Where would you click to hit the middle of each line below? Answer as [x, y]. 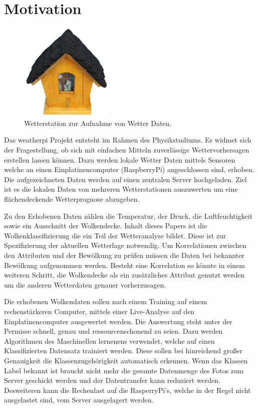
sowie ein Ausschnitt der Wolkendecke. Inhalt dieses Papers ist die [106, 226]
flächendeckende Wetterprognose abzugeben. [72, 199]
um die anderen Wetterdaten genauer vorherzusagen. [85, 284]
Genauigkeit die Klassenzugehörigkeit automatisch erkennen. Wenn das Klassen [126, 360]
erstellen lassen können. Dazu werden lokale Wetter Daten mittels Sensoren [120, 159]
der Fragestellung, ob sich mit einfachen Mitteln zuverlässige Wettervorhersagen [127, 150]
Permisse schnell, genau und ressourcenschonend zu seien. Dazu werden [113, 331]
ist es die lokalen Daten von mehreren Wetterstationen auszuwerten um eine [121, 189]
